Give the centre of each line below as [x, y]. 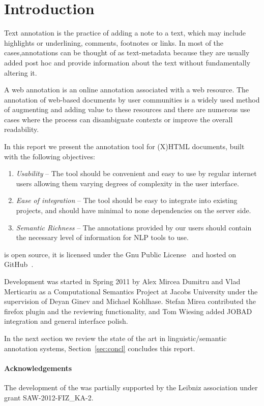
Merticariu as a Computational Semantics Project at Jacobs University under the [131, 291]
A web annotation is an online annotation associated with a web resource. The [127, 90]
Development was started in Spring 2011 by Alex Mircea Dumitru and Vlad [122, 281]
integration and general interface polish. [66, 321]
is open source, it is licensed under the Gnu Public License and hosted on [120, 254]
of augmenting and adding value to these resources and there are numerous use [127, 109]
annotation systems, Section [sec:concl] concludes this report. [100, 348]
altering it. [21, 72]
